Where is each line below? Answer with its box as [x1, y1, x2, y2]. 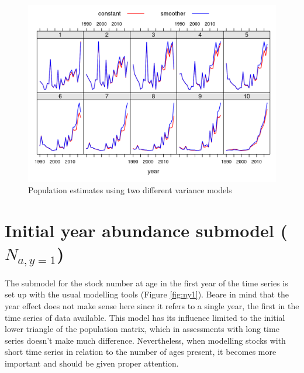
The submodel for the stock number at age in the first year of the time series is [5, 276, 288, 289]
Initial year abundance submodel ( [5, 218, 288, 242]
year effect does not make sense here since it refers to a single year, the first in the [5, 300, 299, 312]
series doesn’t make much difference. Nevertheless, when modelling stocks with [5, 334, 286, 346]
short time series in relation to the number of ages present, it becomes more [5, 345, 277, 358]
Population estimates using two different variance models [28, 184, 232, 196]
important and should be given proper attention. [5, 357, 179, 369]
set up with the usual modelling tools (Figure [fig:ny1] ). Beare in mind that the [5, 288, 289, 300]
